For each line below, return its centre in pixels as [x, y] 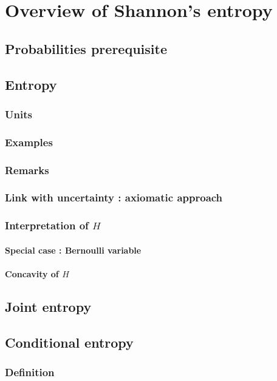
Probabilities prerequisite [86, 48]
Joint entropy [48, 306]
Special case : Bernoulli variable [73, 250]
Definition [30, 372]
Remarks [27, 170]
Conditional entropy [69, 342]
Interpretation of [47, 225]
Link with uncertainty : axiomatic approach [114, 197]
